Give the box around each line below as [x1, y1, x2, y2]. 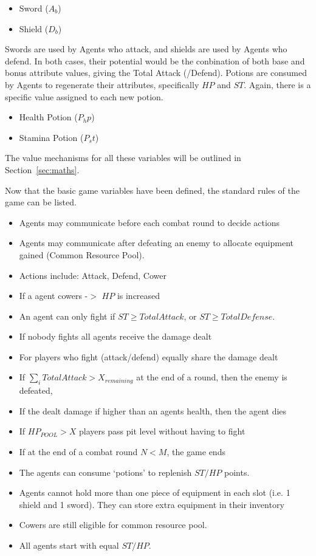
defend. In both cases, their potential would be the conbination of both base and [5, 54, 305, 67]
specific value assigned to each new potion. [5, 90, 163, 103]
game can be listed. [5, 196, 77, 208]
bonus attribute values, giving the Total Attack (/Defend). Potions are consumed [5, 66, 307, 79]
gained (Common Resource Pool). [19, 248, 145, 261]
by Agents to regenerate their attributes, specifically [5, 78, 199, 91]
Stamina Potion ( [19, 131, 84, 143]
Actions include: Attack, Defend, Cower [19, 269, 167, 281]
